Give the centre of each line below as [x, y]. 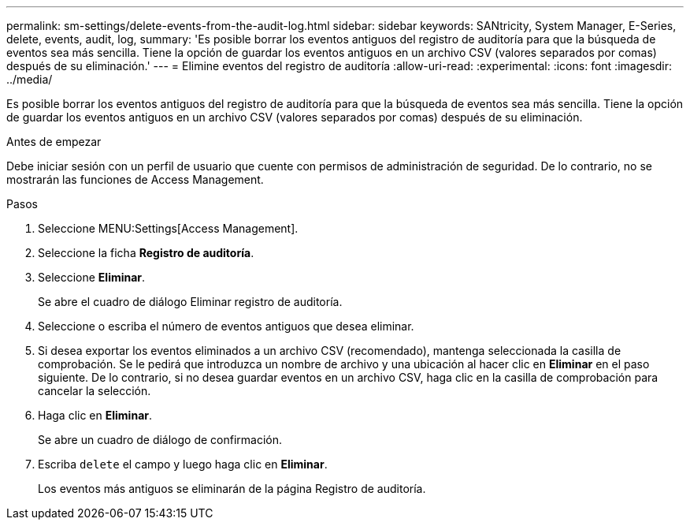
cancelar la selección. [95, 391]
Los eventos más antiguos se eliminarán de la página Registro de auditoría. [232, 489]
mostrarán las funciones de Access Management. [135, 179]
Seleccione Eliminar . [92, 277]
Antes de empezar [54, 142]
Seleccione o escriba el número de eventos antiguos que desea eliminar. [226, 326]
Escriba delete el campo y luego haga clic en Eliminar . [183, 464]
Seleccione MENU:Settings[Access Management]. [168, 228]
